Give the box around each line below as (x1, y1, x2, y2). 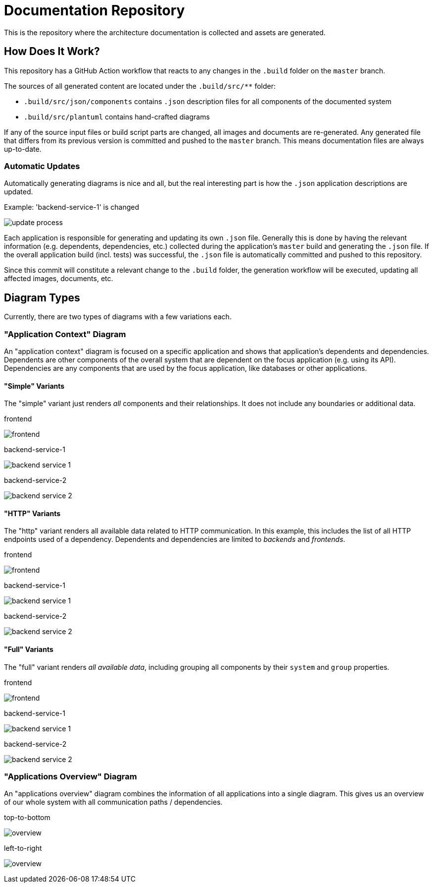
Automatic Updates (4, 161, 80, 171)
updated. (4, 187, 33, 196)
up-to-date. (4, 144, 42, 153)
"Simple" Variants (4, 381, 65, 390)
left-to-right (4, 844, 42, 853)
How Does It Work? (4, 45, 100, 58)
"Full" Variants (4, 645, 53, 653)
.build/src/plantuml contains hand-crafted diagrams (24, 112, 210, 121)
